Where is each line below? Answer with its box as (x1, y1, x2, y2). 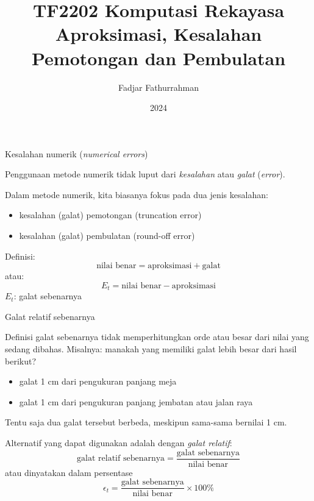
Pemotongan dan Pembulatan (31, 45, 286, 70)
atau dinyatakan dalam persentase (5, 466, 133, 478)
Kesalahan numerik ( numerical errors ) (5, 147, 148, 160)
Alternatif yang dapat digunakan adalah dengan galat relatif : (5, 436, 232, 449)
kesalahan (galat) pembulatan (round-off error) (19, 229, 195, 242)
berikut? (5, 354, 37, 367)
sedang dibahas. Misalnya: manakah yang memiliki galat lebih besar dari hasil (5, 343, 297, 355)
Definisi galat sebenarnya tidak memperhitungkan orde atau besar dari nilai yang (5, 330, 309, 343)
